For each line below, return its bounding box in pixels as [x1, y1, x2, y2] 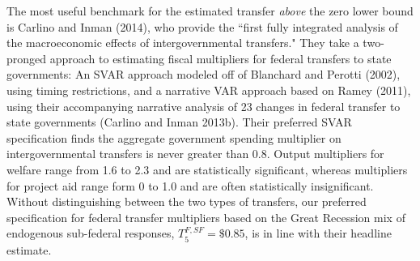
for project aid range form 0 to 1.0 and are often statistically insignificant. [6, 177, 374, 194]
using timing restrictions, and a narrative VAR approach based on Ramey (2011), [6, 81, 411, 98]
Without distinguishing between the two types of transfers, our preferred [6, 193, 367, 210]
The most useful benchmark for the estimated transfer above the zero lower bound [6, 2, 414, 19]
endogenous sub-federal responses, [6, 225, 175, 242]
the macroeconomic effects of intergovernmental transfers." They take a [6, 34, 359, 51]
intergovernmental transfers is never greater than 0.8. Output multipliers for [6, 145, 384, 162]
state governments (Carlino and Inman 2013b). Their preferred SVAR [6, 113, 352, 130]
